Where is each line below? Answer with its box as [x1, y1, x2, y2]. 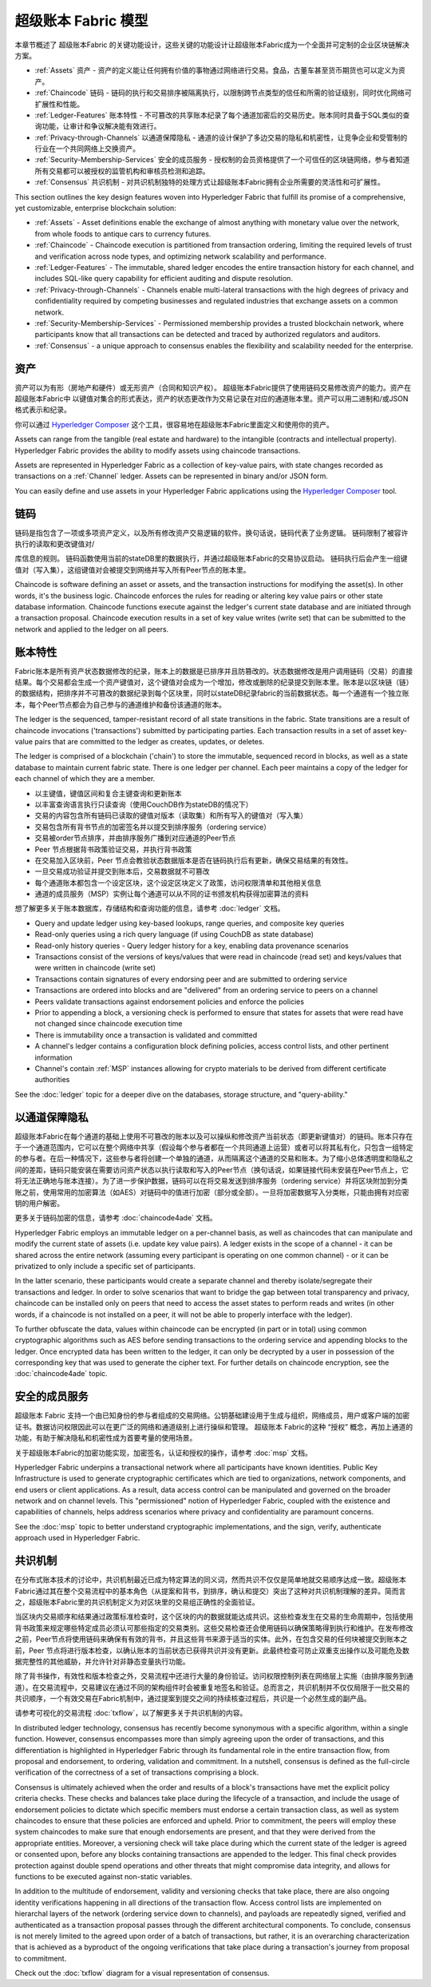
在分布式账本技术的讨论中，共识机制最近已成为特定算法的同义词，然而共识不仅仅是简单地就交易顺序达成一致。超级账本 [14, 1575, 406, 1584]
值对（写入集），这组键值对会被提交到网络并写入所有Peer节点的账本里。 [14, 565, 251, 574]
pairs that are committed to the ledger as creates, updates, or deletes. [34, 737, 265, 747]
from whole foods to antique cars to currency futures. [34, 228, 212, 239]
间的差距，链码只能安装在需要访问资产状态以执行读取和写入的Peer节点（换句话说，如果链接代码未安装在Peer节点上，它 [14, 1164, 409, 1174]
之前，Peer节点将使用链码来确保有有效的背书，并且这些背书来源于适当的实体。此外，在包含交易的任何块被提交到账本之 [14, 1634, 408, 1644]
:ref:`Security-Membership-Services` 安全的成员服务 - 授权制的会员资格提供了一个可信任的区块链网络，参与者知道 [34, 155, 410, 165]
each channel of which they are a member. [14, 774, 156, 783]
